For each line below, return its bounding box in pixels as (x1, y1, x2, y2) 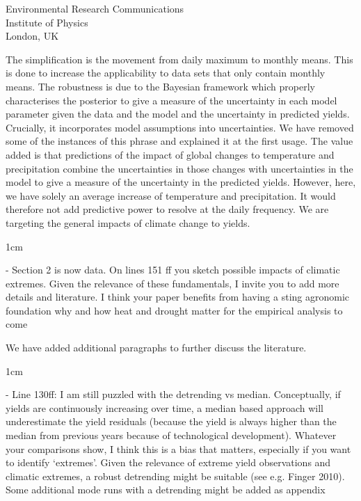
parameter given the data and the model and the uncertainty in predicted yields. (6, 106, 350, 121)
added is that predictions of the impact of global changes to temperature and (6, 147, 335, 161)
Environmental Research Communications (6, 1, 184, 15)
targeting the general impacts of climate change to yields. (6, 215, 250, 230)
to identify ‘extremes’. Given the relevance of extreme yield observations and (6, 455, 331, 470)
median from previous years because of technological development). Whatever (6, 428, 337, 443)
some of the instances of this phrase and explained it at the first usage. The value (6, 134, 353, 148)
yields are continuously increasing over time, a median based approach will (6, 400, 324, 415)
